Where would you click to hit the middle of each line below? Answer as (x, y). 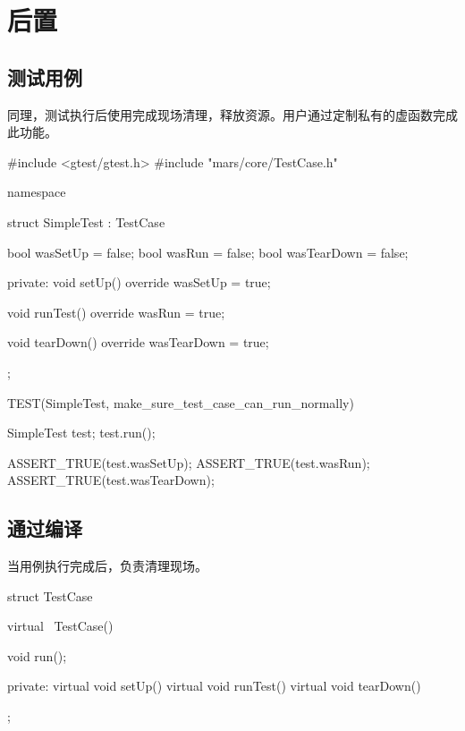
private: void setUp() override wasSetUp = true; (139, 282)
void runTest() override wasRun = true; (116, 312)
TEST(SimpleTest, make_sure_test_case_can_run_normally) (181, 402)
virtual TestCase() (60, 626)
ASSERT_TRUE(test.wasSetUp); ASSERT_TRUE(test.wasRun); (189, 462)
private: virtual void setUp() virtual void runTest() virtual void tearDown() (214, 686)
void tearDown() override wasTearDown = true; (138, 342)
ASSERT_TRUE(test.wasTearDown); (111, 480)
